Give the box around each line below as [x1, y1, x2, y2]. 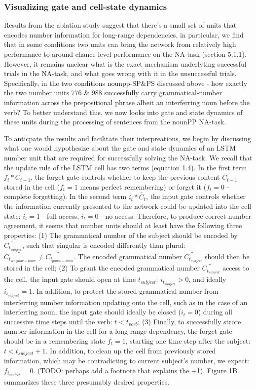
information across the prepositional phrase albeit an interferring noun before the [4, 97, 250, 107]
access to [222, 263, 249, 273]
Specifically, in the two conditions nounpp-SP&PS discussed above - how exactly [4, 78, 248, 88]
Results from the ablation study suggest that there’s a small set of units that [4, 20, 237, 30]
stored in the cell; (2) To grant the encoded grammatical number [4, 263, 200, 273]
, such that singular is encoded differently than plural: [22, 239, 185, 250]
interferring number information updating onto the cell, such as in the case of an [4, 297, 248, 307]
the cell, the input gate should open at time [4, 274, 136, 284]
